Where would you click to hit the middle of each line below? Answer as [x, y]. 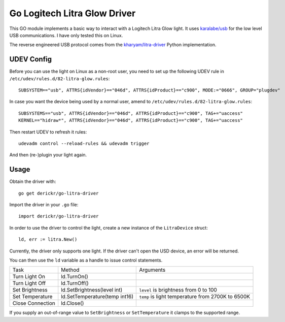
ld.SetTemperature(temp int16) [97, 297]
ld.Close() [73, 303]
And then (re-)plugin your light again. [48, 155]
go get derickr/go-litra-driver [59, 193]
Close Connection [34, 303]
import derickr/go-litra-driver [59, 216]
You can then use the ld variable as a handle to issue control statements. [86, 260]
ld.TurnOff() [75, 283]
